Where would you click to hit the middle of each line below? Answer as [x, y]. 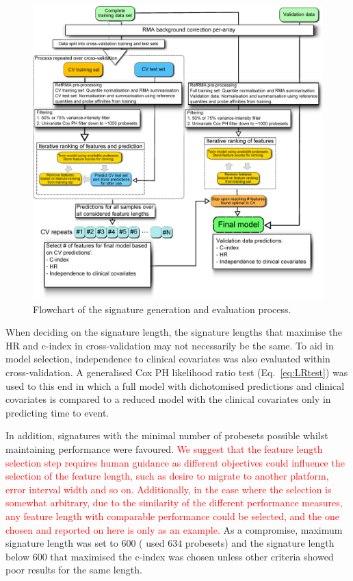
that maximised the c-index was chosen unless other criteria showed [192, 556]
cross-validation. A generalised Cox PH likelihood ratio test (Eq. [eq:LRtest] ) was [177, 372]
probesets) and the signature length [260, 543]
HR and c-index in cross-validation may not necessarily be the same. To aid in [170, 345]
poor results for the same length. [74, 570]
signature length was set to [62, 543]
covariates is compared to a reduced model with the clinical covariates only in [168, 399]
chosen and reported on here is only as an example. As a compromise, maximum [174, 529]
